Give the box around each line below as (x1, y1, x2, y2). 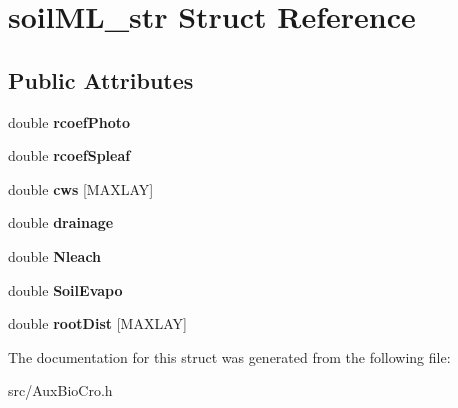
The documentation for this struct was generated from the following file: (8, 346, 451, 367)
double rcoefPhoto (8, 111, 131, 132)
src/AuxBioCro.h (8, 380, 113, 401)
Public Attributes (8, 64, 194, 95)
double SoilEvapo (8, 279, 123, 300)
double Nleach (8, 245, 102, 266)
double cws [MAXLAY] (8, 178, 154, 199)
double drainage (8, 212, 114, 233)
